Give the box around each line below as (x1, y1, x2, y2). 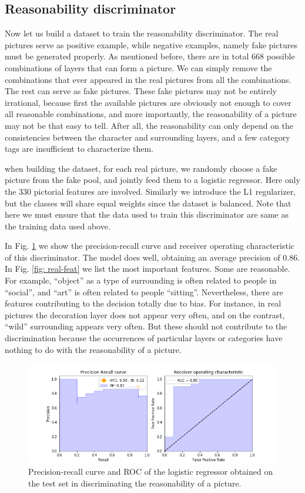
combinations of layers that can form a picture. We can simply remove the (5, 61, 272, 74)
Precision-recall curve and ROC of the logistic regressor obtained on (28, 465, 273, 478)
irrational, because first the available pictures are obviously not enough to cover (5, 96, 291, 108)
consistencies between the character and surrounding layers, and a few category (5, 131, 290, 143)
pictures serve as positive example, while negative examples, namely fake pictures (5, 38, 297, 51)
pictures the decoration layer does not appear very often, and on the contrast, (5, 308, 285, 321)
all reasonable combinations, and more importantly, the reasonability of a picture (5, 108, 297, 120)
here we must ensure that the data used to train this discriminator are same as (5, 208, 289, 221)
